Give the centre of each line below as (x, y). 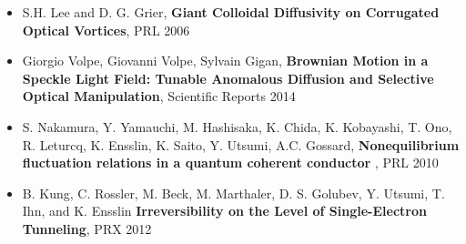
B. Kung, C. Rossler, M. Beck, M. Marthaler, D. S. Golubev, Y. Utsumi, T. (233, 193)
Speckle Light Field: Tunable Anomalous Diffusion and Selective (228, 78)
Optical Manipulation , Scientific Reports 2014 (159, 96)
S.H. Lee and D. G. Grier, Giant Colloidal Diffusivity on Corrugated (231, 12)
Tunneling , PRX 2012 (87, 228)
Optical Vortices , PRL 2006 (106, 30)
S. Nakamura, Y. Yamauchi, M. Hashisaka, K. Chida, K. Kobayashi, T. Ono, (237, 126)
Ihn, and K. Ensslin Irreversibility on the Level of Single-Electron (224, 211)
